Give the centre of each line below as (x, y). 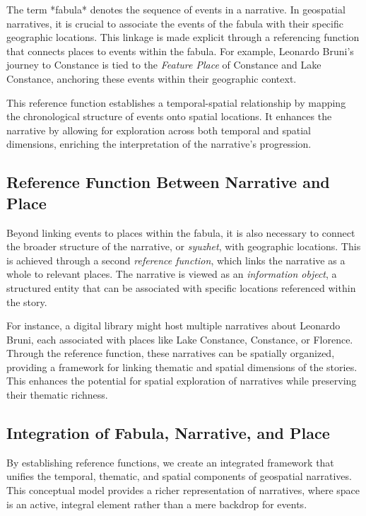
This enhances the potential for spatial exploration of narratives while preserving (182, 381)
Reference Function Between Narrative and (168, 182)
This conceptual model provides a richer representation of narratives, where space (183, 490)
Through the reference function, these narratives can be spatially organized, (171, 353)
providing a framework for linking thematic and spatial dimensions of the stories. (182, 367)
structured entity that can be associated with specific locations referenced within (181, 287)
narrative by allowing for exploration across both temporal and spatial (159, 130)
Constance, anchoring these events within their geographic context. (152, 78)
